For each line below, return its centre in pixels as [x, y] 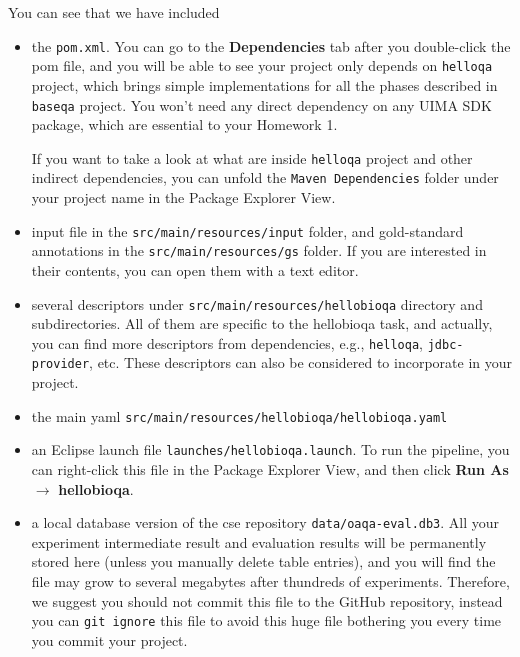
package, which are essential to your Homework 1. [184, 124]
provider [60, 364]
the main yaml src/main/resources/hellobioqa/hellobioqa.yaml [239, 415]
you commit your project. [109, 639]
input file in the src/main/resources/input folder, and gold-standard [247, 230]
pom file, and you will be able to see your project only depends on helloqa [262, 65]
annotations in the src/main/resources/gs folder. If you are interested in [259, 250]
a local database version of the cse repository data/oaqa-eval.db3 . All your [265, 522]
